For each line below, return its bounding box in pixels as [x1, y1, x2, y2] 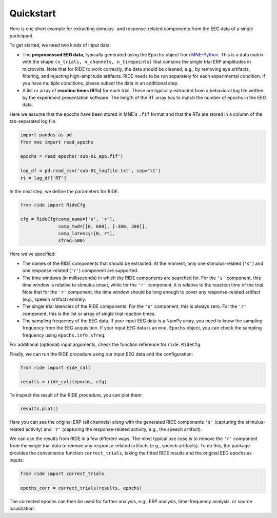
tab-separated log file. [9, 118, 57, 125]
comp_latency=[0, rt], [58, 231, 115, 237]
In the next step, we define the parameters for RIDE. [9, 188, 119, 194]
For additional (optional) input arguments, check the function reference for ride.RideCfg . [9, 341, 202, 348]
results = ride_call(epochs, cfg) [20, 379, 107, 385]
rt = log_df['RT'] [20, 175, 67, 181]
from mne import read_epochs [20, 139, 94, 145]
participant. [9, 32, 34, 38]
